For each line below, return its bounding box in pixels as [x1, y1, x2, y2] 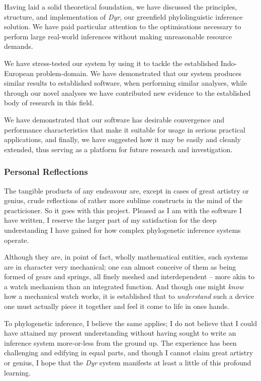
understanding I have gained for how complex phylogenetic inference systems [4, 224, 241, 235]
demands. [4, 41, 33, 51]
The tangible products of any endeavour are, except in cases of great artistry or [4, 185, 249, 196]
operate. [4, 234, 29, 245]
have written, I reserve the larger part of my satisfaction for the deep [4, 215, 217, 225]
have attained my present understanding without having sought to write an [4, 328, 236, 338]
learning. [4, 367, 31, 377]
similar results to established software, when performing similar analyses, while [4, 78, 247, 88]
